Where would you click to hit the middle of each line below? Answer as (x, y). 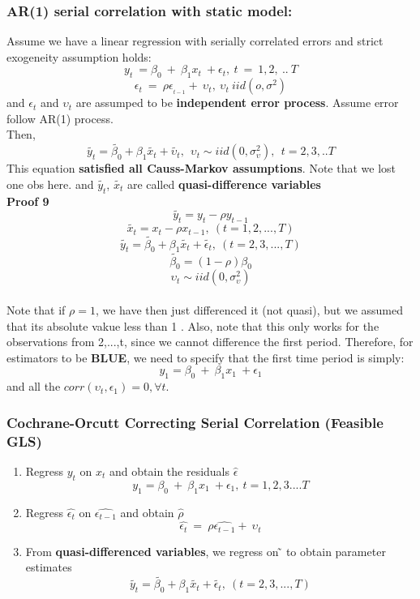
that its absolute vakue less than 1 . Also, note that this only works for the (193, 325)
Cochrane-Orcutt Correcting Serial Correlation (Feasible (195, 422)
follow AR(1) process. (60, 118)
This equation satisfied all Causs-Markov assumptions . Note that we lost (201, 168)
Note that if (36, 310)
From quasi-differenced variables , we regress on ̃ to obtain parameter (206, 551)
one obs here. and (50, 184)
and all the (34, 386)
